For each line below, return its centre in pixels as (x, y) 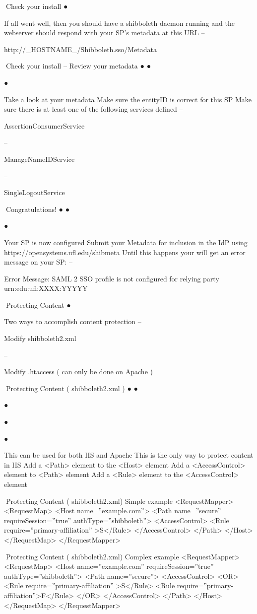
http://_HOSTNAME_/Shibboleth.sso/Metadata (81, 49)
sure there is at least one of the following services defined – (94, 109)
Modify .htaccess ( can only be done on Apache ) (78, 372)
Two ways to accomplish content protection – (73, 321)
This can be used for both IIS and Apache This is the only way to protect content (129, 455)
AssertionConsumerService (44, 125)
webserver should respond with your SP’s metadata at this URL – (104, 33)
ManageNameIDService (39, 159)
